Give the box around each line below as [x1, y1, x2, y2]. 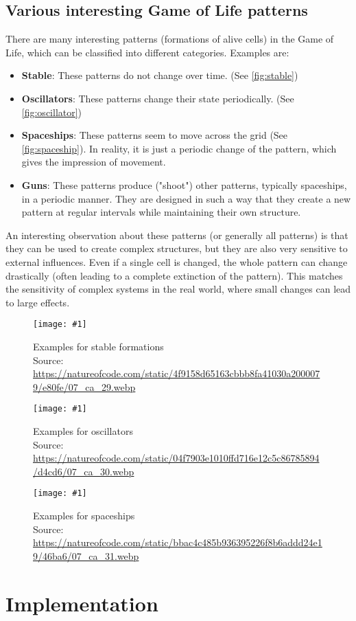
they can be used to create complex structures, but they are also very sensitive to [5, 241, 348, 256]
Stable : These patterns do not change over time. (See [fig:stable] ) [21, 68, 298, 82]
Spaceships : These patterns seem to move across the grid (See [21, 128, 288, 142]
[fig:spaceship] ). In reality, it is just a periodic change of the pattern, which [21, 141, 337, 155]
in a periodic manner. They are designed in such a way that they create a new [21, 191, 351, 205]
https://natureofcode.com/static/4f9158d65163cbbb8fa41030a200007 [33, 366, 320, 381]
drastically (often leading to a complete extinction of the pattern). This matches [5, 268, 343, 282]
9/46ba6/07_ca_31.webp [33, 548, 139, 563]
